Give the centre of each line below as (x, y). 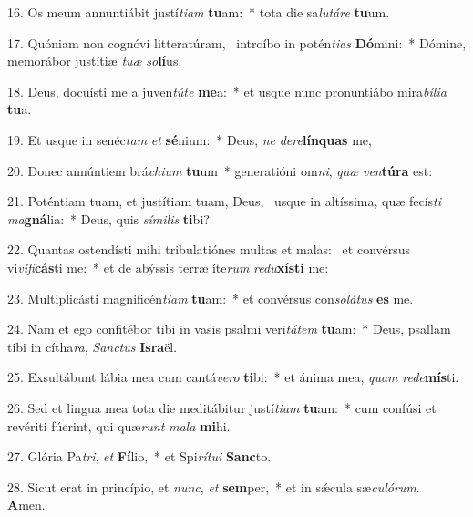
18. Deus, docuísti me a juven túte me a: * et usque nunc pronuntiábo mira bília (227, 91)
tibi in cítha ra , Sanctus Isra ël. (93, 346)
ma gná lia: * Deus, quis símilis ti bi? (108, 218)
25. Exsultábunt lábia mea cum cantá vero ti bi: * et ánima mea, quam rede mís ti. (233, 377)
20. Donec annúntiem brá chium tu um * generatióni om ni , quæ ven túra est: (220, 170)
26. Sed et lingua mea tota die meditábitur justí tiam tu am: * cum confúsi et (222, 407)
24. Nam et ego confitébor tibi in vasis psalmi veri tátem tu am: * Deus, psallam (229, 329)
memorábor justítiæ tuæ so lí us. (95, 61)
